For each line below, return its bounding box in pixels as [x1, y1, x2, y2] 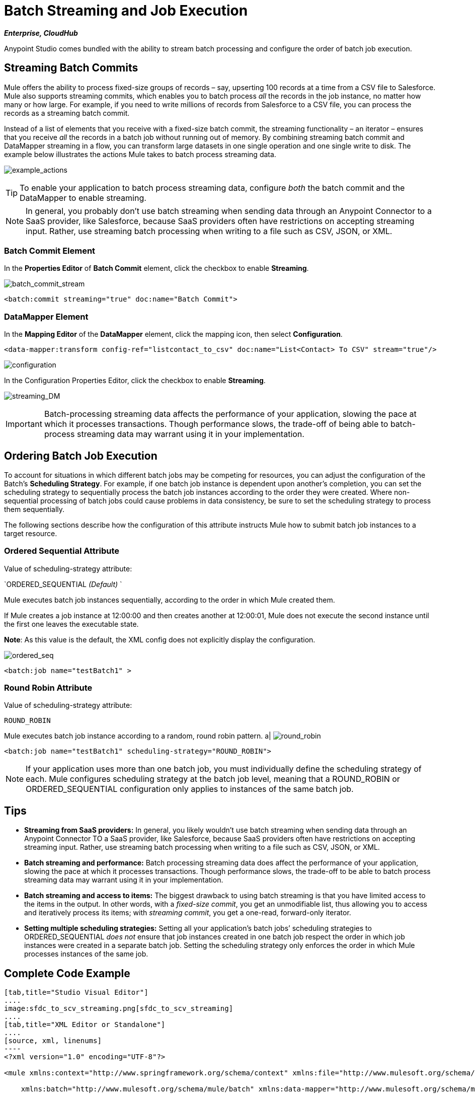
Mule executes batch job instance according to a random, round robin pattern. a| [4, 732, 271, 741]
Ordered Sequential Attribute [4, 546, 120, 556]
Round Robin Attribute [4, 683, 93, 693]
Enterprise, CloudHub [4, 28, 78, 37]
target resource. [4, 529, 57, 538]
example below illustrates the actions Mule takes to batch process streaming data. [4, 150, 276, 159]
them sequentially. [4, 504, 65, 514]
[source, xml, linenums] [4, 1037, 102, 1045]
